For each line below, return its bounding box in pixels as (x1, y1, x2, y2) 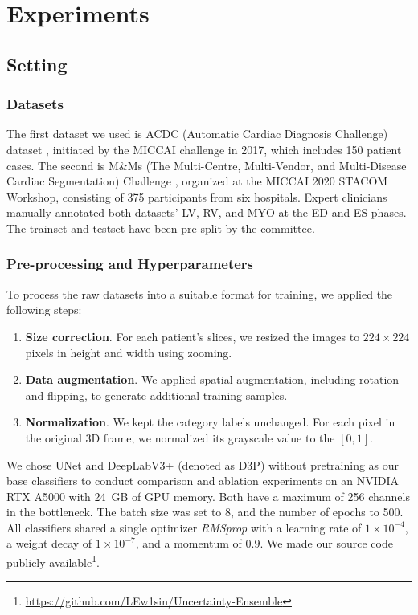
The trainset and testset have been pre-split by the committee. (6, 219, 315, 236)
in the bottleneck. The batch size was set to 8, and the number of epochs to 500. (6, 503, 404, 520)
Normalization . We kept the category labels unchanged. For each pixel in (25, 413, 395, 430)
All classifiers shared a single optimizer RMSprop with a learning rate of (6, 519, 362, 536)
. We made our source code (260, 535, 393, 552)
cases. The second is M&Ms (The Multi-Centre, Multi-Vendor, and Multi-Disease (6, 157, 407, 173)
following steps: (6, 301, 82, 318)
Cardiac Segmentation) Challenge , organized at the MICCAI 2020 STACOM (6, 173, 388, 189)
